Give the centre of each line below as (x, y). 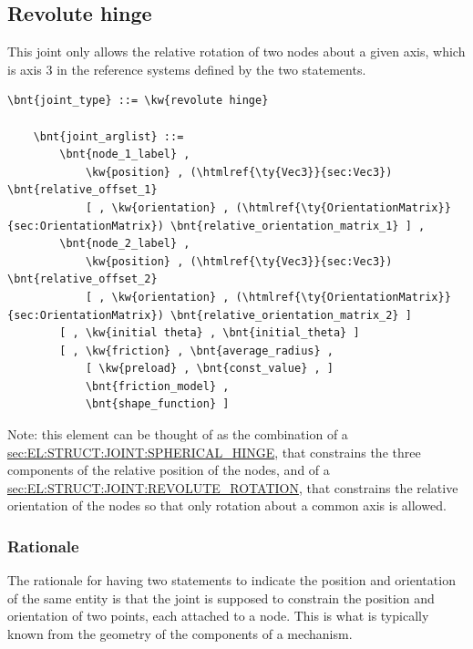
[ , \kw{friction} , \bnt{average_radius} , (196, 350)
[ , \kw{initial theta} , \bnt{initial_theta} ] (210, 333)
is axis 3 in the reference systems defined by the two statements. (187, 69)
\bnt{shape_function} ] (157, 404)
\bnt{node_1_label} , (125, 155)
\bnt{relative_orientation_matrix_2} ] (291, 315)
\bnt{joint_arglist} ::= (108, 136)
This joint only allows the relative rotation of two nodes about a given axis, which (236, 52)
